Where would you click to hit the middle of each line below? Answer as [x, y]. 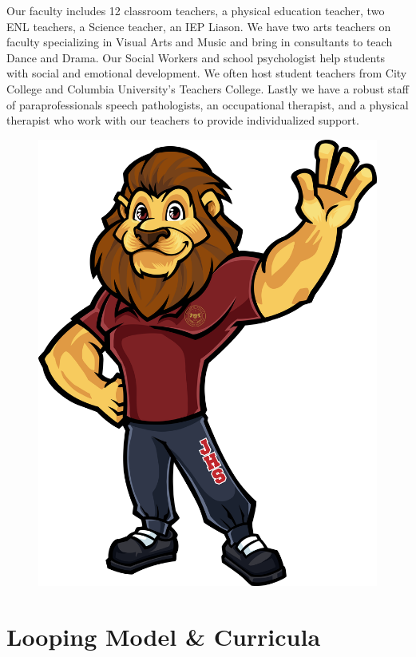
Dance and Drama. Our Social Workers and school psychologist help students [196, 57]
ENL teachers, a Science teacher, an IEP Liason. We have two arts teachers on [199, 26]
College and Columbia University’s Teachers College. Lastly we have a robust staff [208, 88]
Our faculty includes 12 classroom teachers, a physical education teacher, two [196, 10]
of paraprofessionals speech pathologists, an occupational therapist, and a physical [208, 104]
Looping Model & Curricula [164, 637]
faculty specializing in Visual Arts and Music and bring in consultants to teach [200, 42]
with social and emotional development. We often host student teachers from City [207, 73]
